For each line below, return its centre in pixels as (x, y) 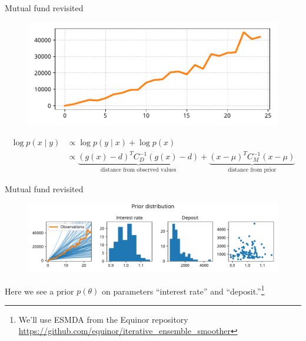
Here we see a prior (39, 291)
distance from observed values (139, 170)
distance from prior (252, 170)
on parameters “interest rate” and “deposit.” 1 (183, 290)
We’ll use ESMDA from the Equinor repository (103, 319)
